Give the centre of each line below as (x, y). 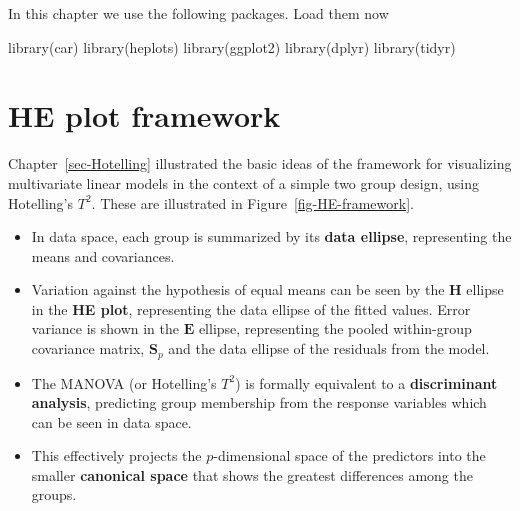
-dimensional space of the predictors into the (349, 455)
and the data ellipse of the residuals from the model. (329, 348)
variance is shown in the (105, 328)
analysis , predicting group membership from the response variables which (259, 402)
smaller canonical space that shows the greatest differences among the (252, 474)
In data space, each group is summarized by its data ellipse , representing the (271, 236)
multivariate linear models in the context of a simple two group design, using (243, 182)
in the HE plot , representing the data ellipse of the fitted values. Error (251, 308)
